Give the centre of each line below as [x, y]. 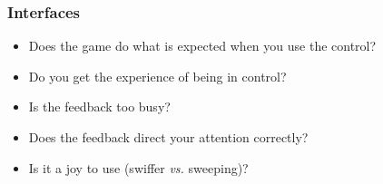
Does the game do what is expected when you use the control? [202, 46]
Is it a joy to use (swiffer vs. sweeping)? [138, 167]
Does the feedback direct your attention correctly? [168, 137]
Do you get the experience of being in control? [157, 76]
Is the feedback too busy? [99, 107]
